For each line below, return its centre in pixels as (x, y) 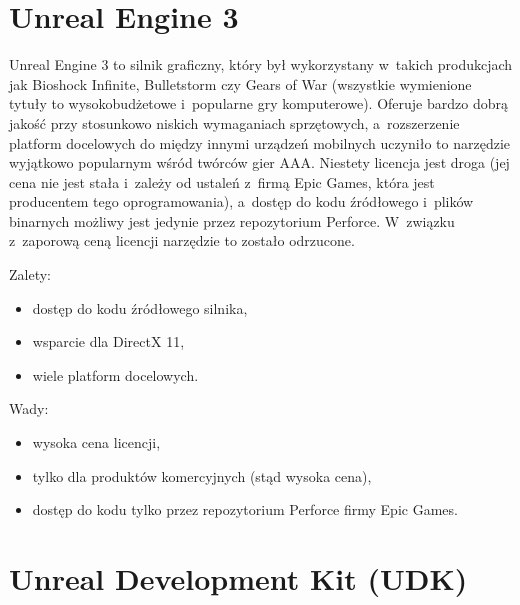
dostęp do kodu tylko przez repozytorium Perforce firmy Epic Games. (245, 509)
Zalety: (30, 274)
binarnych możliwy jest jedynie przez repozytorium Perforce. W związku (232, 220)
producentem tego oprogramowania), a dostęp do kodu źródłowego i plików (241, 201)
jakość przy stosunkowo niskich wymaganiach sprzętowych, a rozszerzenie (234, 122)
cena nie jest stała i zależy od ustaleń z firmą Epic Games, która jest (222, 181)
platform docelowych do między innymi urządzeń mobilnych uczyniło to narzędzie (260, 142)
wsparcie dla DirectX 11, (108, 341)
